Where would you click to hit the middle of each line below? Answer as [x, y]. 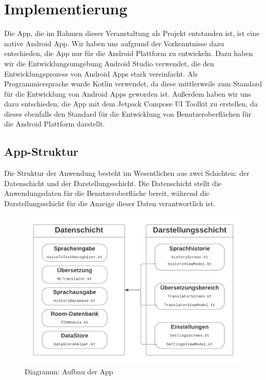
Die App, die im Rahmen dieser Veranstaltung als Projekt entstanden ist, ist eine [132, 33]
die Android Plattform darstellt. [55, 124]
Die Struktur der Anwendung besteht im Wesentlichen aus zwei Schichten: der [127, 173]
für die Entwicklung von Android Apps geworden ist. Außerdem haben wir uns [128, 93]
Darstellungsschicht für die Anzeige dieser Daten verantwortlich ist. [110, 203]
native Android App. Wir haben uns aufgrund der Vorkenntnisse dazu [114, 43]
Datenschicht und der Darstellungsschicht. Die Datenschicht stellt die [113, 183]
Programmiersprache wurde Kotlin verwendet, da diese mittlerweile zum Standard [133, 84]
